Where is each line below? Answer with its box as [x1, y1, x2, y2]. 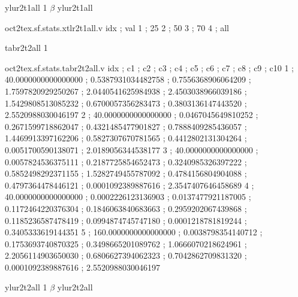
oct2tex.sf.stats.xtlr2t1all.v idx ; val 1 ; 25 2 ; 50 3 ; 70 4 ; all [5, 21, 229, 34]
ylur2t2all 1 [5, 281, 47, 293]
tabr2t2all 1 [5, 41, 48, 54]
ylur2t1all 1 [5, 1, 47, 13]
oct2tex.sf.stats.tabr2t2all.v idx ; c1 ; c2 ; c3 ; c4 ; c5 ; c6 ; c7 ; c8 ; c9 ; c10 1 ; [5, 61, 294, 74]
